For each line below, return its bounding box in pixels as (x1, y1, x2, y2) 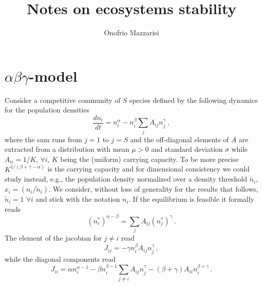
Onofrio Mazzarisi (104, 27, 159, 38)
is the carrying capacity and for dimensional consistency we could (47, 163, 250, 174)
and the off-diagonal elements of (130, 134, 229, 144)
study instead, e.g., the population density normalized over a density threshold (5, 174, 247, 184)
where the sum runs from (5, 134, 82, 144)
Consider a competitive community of (5, 94, 120, 105)
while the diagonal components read (5, 253, 116, 264)
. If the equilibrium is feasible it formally (128, 194, 254, 204)
